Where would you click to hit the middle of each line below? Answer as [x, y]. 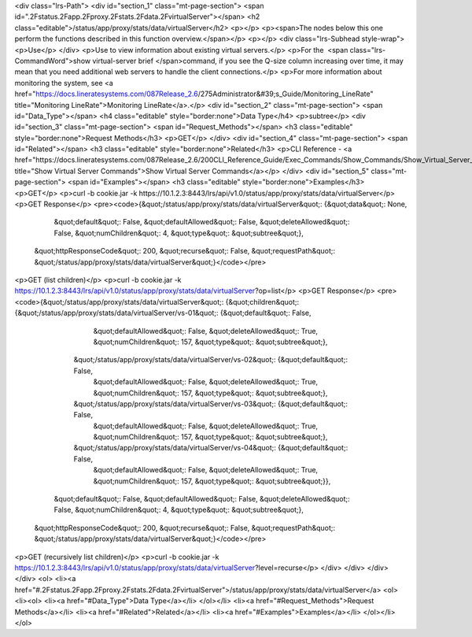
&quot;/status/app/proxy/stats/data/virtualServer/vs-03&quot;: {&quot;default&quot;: [211, 404]
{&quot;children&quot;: [262, 302]
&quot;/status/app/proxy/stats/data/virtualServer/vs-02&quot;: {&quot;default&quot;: [210, 360]
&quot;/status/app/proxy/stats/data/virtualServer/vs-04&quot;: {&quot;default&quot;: [211, 448]
